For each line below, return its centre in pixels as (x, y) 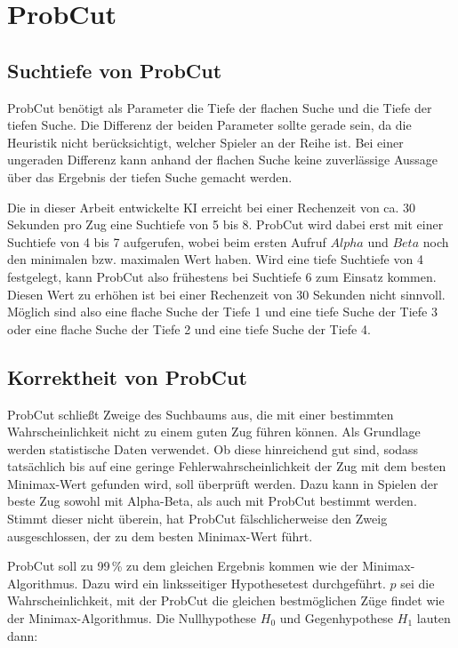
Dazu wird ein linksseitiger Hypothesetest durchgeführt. (234, 583)
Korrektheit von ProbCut (127, 376)
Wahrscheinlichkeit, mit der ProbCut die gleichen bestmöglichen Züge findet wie (226, 600)
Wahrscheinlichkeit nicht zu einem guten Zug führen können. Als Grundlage (214, 432)
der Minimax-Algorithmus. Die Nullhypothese (132, 618)
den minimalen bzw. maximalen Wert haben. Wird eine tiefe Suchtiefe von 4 (215, 259)
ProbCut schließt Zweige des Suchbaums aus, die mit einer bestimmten (201, 414)
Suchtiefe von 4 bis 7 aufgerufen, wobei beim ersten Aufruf (167, 241)
